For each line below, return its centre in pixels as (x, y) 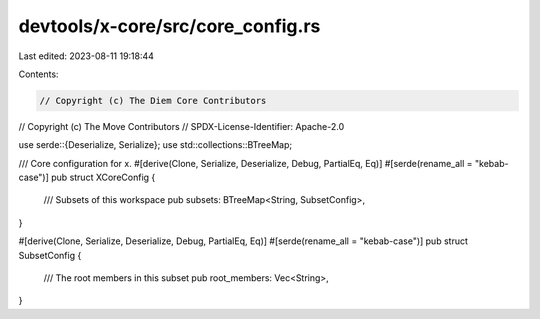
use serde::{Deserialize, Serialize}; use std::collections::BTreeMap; (155, 145)
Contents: (38, 74)
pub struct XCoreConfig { (103, 177)
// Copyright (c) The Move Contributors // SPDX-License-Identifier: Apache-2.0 (181, 126)
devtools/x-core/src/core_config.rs (169, 26)
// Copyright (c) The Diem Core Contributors (153, 100)
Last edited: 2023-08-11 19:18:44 (86, 56)
